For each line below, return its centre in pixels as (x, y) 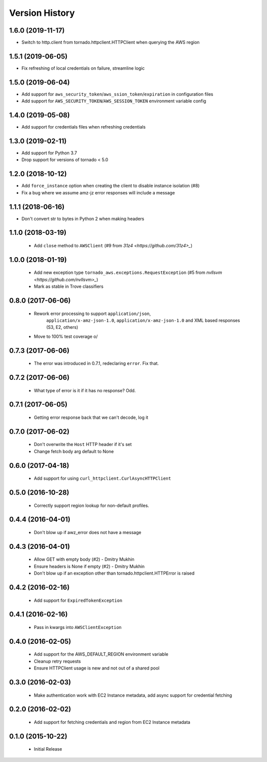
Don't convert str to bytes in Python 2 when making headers (83, 219)
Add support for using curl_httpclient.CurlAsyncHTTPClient (103, 478)
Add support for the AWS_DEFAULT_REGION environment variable (101, 654)
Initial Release (48, 749)
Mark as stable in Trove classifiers (69, 286)
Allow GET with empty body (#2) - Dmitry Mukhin (84, 559)
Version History (42, 13)
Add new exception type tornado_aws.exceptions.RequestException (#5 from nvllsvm (128, 272)
